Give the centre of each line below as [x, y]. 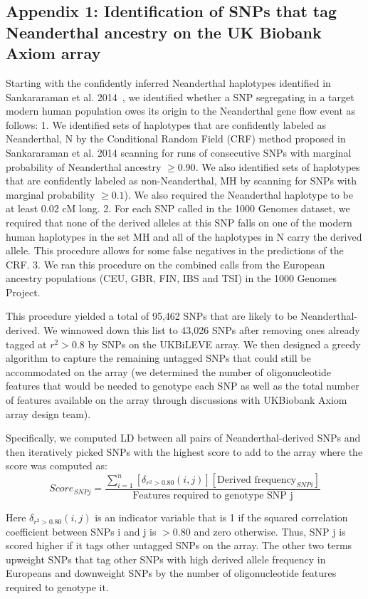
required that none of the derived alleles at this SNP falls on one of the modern [179, 222]
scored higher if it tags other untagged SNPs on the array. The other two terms [179, 545]
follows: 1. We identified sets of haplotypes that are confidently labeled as [166, 124]
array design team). [48, 413]
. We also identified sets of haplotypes [278, 166]
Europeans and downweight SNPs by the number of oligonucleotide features [171, 573]
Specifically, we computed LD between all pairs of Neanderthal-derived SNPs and [183, 438]
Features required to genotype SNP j [213, 496]
